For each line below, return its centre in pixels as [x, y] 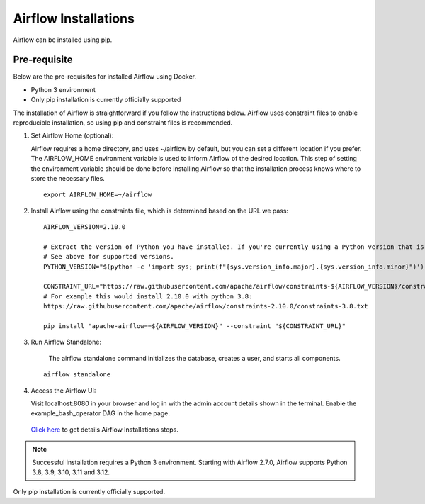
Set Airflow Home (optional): [72, 135]
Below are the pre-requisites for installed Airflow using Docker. [104, 77]
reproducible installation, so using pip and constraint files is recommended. [123, 123]
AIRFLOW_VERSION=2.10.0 [85, 227]
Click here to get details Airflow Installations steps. [104, 430]
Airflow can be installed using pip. [63, 40]
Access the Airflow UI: [63, 391]
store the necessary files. [68, 178]
